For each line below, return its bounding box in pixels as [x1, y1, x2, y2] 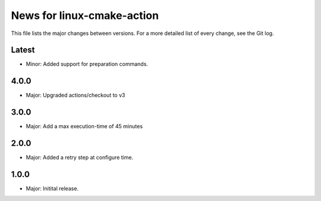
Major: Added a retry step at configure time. [26, 154, 134, 161]
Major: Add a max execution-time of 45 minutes [26, 123, 143, 130]
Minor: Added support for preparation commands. [26, 60, 149, 68]
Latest [11, 45, 35, 55]
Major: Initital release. [26, 185, 79, 192]
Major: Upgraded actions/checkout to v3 [26, 92, 125, 99]
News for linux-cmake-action [11, 9, 159, 22]
